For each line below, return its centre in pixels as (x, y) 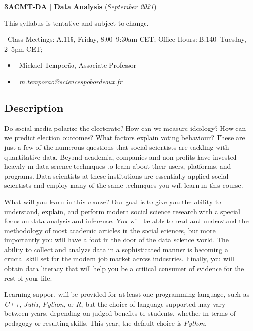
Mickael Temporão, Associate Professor (78, 65)
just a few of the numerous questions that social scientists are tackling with (117, 147)
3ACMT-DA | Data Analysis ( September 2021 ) (81, 6)
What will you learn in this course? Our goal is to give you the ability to (113, 201)
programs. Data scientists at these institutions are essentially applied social (117, 175)
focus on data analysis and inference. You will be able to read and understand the (126, 221)
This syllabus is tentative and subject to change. (77, 23)
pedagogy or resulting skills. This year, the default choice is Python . (106, 323)
